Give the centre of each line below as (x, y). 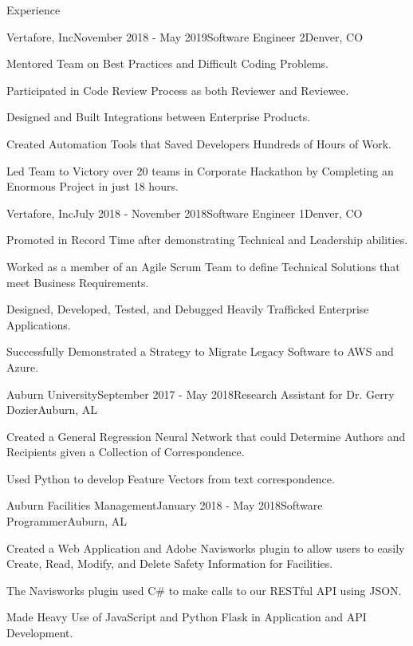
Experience (33, 10)
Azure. (23, 366)
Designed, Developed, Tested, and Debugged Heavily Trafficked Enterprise (188, 309)
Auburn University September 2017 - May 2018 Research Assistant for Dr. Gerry (201, 394)
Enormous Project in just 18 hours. (92, 186)
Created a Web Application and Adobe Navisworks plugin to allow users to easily (206, 548)
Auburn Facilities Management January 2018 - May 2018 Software (165, 505)
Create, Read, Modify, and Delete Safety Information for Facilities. (170, 563)
